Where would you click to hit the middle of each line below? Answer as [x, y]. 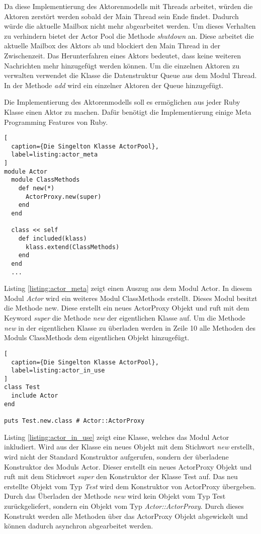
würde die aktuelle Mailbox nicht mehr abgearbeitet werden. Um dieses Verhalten [130, 26]
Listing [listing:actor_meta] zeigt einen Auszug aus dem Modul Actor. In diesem [128, 288]
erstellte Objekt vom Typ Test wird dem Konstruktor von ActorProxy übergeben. [130, 486]
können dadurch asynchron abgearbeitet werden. [79, 526]
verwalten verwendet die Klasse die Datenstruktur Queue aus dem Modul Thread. [130, 75]
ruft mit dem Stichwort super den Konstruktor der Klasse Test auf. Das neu [121, 476]
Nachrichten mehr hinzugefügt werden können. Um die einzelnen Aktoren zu [122, 65]
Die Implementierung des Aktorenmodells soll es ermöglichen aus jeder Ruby [122, 102]
